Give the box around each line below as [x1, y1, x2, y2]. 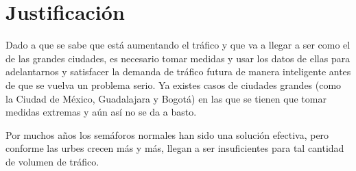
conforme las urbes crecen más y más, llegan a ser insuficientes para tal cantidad [5, 141, 344, 155]
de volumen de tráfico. [5, 154, 99, 168]
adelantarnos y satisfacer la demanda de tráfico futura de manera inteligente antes [5, 64, 351, 79]
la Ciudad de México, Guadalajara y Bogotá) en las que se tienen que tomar [5, 91, 327, 105]
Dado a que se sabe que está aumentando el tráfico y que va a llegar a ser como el [5, 38, 351, 52]
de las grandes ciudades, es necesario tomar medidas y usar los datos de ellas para [5, 51, 351, 65]
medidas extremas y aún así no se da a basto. [5, 105, 197, 119]
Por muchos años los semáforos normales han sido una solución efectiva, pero [5, 127, 329, 142]
